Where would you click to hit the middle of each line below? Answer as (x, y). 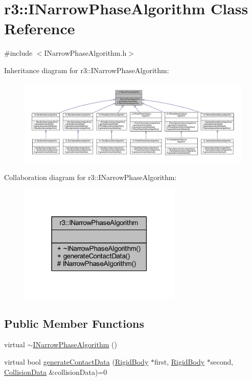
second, (222, 362)
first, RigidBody (179, 362)
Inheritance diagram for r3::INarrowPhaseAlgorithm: (87, 70)
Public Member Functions (74, 323)
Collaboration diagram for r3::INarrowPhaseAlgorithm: (90, 177)
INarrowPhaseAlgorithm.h (85, 53)
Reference (40, 28)
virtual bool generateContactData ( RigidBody (76, 362)
